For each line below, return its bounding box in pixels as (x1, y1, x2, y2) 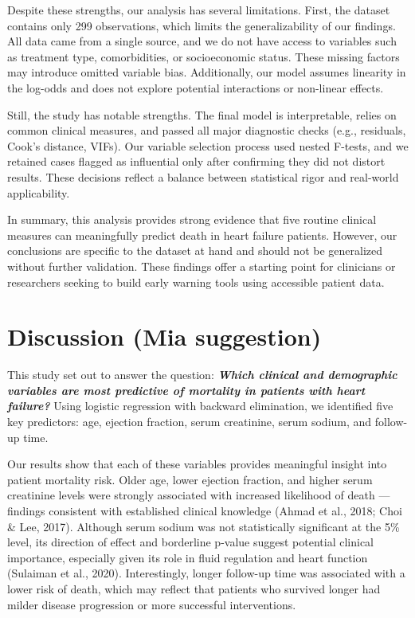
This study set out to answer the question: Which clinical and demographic (7, 366, 397, 383)
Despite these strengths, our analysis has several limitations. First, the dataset (7, 2, 390, 18)
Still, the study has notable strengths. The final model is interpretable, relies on (7, 106, 397, 123)
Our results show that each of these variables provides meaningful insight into (7, 456, 387, 472)
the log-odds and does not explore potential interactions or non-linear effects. (7, 79, 384, 96)
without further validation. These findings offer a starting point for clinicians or (7, 257, 396, 274)
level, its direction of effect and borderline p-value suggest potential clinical (7, 534, 374, 550)
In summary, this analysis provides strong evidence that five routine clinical (7, 211, 377, 228)
